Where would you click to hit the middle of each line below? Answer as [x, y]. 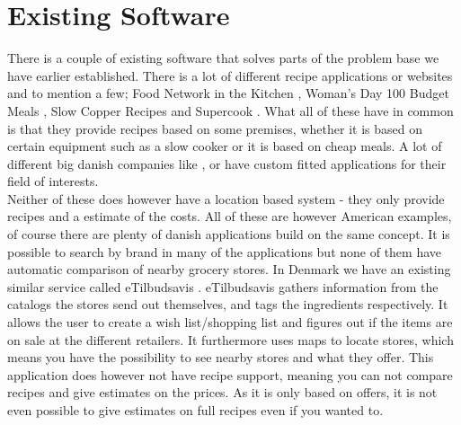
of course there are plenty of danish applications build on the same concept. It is [229, 234]
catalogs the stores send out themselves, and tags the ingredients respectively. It [228, 304]
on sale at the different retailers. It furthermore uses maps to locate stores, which [230, 339]
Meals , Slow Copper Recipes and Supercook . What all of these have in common [230, 110]
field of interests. [53, 181]
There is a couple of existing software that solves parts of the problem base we [223, 58]
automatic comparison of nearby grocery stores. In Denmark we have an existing [229, 269]
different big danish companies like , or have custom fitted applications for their [227, 163]
